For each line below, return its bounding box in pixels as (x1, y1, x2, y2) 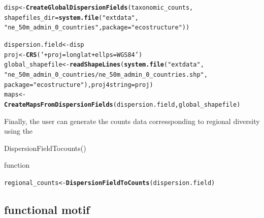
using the (4, 126, 33, 136)
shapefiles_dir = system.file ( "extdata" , (4, 14, 139, 21)
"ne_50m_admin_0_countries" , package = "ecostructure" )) (4, 24, 190, 32)
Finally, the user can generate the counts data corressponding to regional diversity (4, 115, 260, 126)
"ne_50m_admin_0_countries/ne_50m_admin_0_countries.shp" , (4, 71, 208, 78)
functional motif (4, 201, 90, 217)
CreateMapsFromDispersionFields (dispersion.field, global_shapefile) (4, 101, 241, 108)
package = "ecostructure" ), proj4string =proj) (4, 81, 153, 88)
